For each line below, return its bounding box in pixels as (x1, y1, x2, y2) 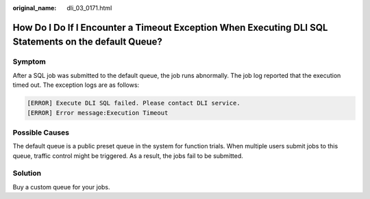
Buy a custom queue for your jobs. (12, 183, 110, 191)
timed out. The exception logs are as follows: (12, 81, 140, 89)
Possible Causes (12, 127, 70, 137)
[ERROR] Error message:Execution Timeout (27, 109, 169, 116)
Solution (12, 168, 42, 178)
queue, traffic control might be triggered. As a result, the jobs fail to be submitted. (12, 151, 243, 160)
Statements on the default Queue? (12, 36, 162, 48)
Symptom (12, 57, 46, 66)
